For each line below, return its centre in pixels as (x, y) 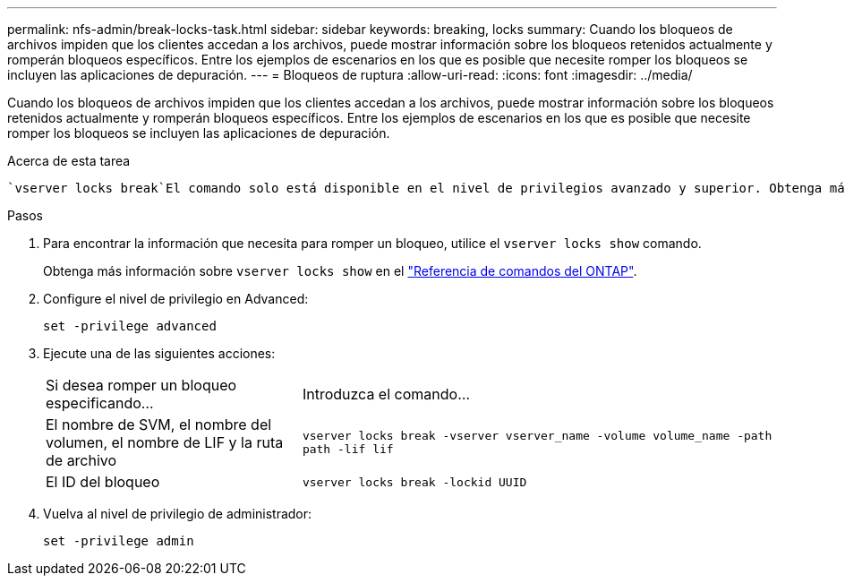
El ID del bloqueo (103, 482)
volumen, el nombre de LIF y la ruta (165, 442)
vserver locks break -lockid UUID (414, 482)
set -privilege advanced (130, 326)
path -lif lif (348, 449)
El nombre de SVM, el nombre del (159, 424)
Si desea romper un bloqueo (141, 385)
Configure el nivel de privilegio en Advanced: (176, 299)
